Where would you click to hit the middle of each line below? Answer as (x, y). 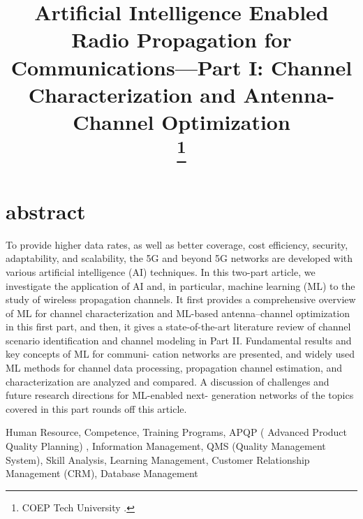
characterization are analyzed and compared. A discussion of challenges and (168, 381)
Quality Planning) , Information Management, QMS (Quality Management (166, 446)
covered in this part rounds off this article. (96, 408)
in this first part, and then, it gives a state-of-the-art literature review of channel (178, 327)
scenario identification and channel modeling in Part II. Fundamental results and (179, 340)
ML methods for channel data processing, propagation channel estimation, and (174, 368)
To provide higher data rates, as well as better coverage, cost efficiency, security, (177, 244)
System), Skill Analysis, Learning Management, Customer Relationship (158, 459)
